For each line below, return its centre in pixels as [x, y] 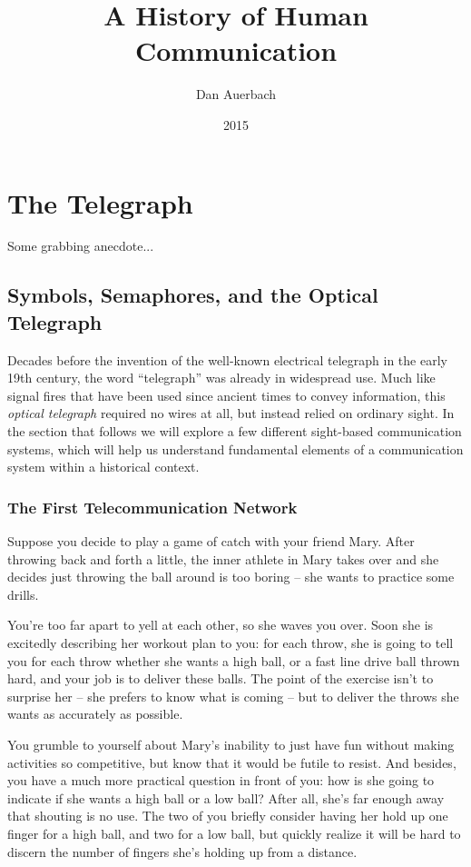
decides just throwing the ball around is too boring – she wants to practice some [231, 577]
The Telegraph [100, 202]
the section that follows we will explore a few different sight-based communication [235, 431]
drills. [23, 594]
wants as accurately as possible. [95, 714]
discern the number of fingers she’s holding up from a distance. [182, 851]
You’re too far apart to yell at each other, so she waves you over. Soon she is [221, 625]
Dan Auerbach [236, 94]
